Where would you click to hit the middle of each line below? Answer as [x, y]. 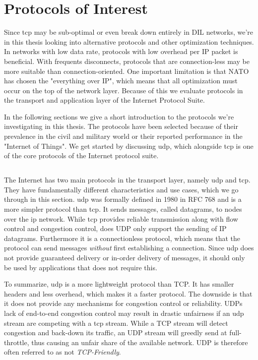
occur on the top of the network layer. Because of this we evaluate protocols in [124, 90]
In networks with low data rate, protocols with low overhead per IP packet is [121, 51]
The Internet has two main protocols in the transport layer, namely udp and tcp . [127, 180]
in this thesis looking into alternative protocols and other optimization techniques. [129, 41]
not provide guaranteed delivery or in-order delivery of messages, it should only [125, 257]
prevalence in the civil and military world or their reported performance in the [123, 136]
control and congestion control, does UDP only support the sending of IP [115, 228]
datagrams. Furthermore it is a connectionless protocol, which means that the [122, 238]
